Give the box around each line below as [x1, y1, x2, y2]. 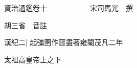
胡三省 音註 [4, 19, 47, 30]
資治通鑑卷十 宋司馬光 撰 [4, 3, 133, 13]
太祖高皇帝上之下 [4, 54, 61, 64]
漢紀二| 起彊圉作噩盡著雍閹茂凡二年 [4, 37, 123, 48]
